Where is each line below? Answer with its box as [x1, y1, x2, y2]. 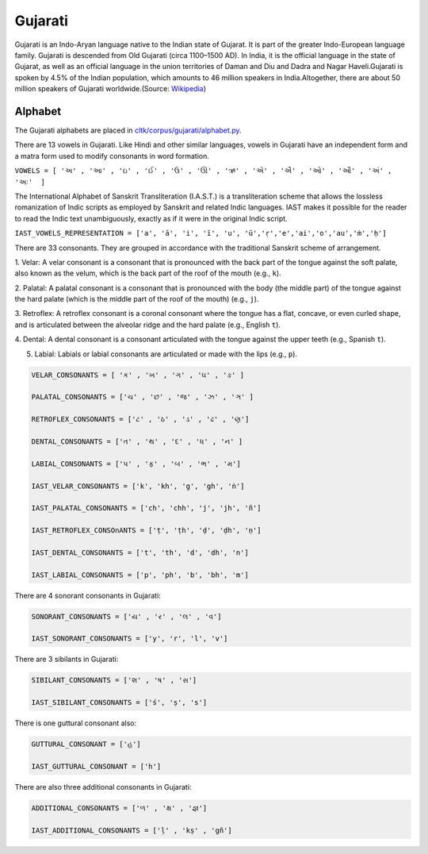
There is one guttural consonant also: [14, 718, 137, 728]
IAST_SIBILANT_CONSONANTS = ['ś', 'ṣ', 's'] [31, 698, 208, 707]
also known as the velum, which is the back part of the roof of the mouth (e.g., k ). [14, 268, 281, 278]
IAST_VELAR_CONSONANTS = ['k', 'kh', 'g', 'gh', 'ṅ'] [31, 481, 245, 490]
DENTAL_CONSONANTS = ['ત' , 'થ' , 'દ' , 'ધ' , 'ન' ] [31, 437, 243, 446]
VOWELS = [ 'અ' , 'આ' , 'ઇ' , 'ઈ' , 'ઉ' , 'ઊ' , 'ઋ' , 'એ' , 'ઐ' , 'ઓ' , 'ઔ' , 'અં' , [14, 167, 392, 175]
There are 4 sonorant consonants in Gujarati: [14, 590, 162, 600]
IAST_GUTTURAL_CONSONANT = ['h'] [31, 762, 162, 771]
